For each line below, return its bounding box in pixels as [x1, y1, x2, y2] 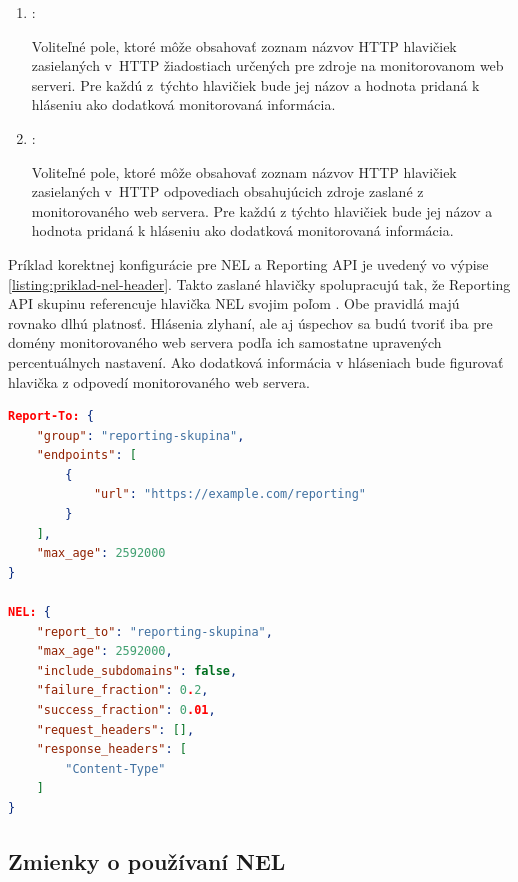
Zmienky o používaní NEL [8, 845, 286, 876]
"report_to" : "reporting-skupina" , [36, 624, 273, 639]
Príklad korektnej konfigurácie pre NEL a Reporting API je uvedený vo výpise [8, 253, 489, 274]
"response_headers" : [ [36, 742, 188, 757]
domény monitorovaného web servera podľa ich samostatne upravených [8, 332, 442, 353]
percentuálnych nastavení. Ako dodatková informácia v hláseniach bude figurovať [8, 351, 504, 372]
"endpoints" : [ [36, 448, 137, 463]
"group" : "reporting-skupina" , [36, 428, 245, 443]
